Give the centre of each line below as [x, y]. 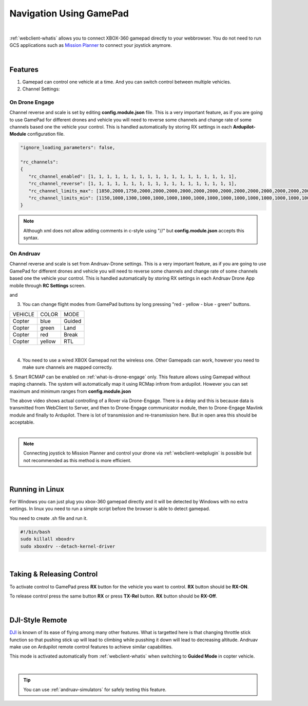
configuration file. [46, 134]
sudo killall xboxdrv [47, 539]
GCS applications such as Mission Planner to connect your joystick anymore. [91, 45]
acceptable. [22, 422]
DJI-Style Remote [38, 620]
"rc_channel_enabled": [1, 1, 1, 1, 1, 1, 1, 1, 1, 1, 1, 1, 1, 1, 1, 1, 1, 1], [133, 176]
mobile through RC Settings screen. [47, 285]
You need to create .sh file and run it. [49, 518]
